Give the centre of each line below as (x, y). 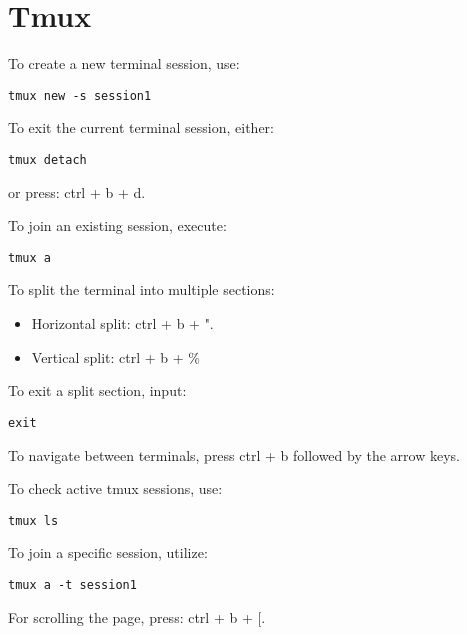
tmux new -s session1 (80, 95)
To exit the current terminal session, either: (141, 127)
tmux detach (47, 159)
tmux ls (33, 520)
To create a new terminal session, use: (124, 63)
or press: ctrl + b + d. (77, 191)
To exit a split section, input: (97, 390)
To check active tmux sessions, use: (115, 488)
